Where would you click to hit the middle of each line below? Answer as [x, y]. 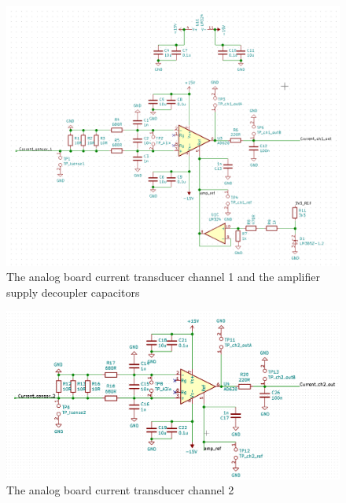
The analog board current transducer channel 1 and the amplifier [163, 277]
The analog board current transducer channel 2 [120, 490]
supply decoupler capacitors [73, 292]
